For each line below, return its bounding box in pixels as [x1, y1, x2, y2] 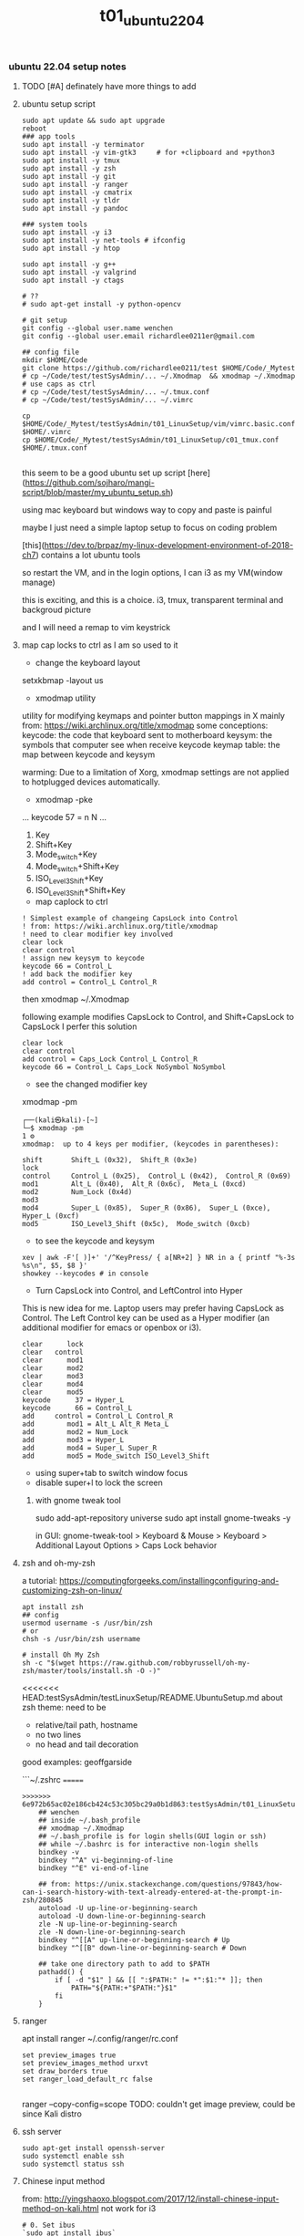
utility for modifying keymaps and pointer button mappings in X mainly [21, 711, 286, 722]
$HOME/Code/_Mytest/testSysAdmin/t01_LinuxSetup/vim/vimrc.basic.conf [21, 420, 296, 429]
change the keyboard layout [35, 658, 141, 669]
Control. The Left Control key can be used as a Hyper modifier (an [21, 1313, 270, 1324]
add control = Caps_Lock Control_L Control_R [21, 1055, 198, 1064]
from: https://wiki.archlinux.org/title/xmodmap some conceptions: [21, 720, 269, 731]
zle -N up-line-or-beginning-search [38, 1919, 177, 1929]
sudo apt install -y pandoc [21, 204, 128, 213]
